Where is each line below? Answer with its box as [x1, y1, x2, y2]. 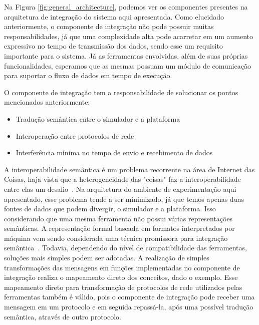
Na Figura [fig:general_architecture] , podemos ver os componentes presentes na [4, 2, 248, 12]
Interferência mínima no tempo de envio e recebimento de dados [16, 147, 213, 158]
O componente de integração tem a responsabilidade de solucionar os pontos [4, 87, 238, 97]
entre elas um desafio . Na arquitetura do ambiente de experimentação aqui [4, 183, 236, 194]
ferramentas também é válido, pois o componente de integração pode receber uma [4, 291, 255, 302]
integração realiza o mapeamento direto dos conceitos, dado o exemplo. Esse [4, 272, 238, 282]
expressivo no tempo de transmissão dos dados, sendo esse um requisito [4, 41, 223, 51]
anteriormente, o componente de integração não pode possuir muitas [4, 21, 214, 32]
